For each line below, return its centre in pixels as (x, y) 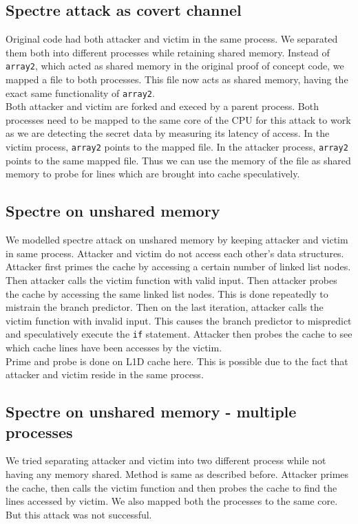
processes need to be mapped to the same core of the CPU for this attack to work (178, 119)
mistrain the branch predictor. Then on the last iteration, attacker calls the (165, 307)
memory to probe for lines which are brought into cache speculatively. (153, 174)
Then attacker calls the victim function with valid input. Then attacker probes (171, 280)
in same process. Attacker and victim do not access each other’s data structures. (175, 253)
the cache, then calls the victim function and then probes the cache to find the (171, 487)
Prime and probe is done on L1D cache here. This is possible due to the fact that (177, 361)
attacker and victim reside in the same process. (105, 374)
